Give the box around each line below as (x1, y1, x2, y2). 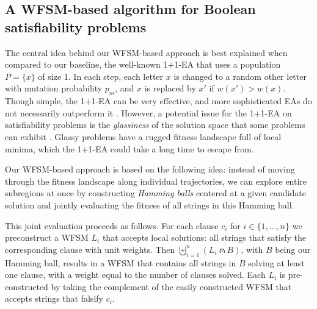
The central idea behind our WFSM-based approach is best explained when (5, 46, 288, 59)
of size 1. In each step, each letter (38, 69, 164, 82)
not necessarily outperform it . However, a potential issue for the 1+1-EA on (5, 106, 292, 119)
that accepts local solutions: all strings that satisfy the (102, 231, 306, 244)
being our (275, 243, 311, 255)
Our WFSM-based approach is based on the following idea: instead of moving (5, 163, 295, 176)
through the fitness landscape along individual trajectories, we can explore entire (5, 174, 307, 187)
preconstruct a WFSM (5, 231, 89, 244)
